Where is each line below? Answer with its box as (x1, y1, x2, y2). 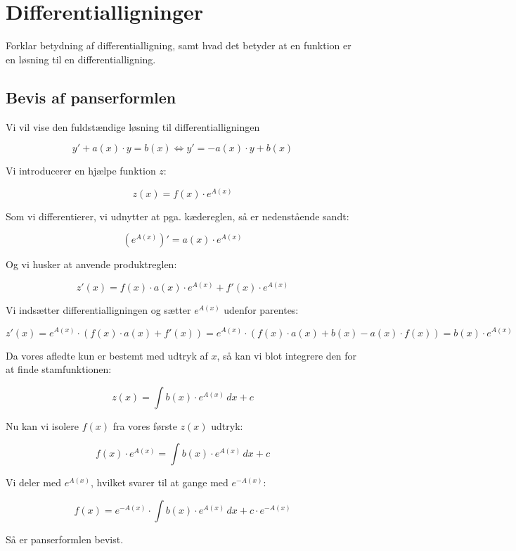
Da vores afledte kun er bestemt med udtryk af (6, 348, 208, 362)
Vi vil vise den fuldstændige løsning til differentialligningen (6, 119, 260, 134)
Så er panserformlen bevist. (6, 531, 124, 546)
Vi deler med (6, 475, 61, 490)
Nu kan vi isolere (6, 418, 79, 433)
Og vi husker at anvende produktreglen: (6, 257, 177, 272)
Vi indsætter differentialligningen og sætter (6, 302, 191, 317)
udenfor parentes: (224, 302, 299, 317)
